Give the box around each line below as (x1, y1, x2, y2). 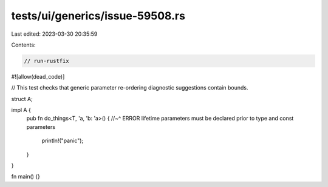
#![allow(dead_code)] (11, 73, 65, 80)
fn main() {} (11, 173, 41, 180)
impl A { (11, 107, 32, 114)
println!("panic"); (41, 137, 84, 145)
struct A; (11, 95, 33, 102)
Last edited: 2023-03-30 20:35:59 (11, 30, 98, 38)
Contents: (11, 41, 36, 48)
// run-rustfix (24, 57, 69, 64)
